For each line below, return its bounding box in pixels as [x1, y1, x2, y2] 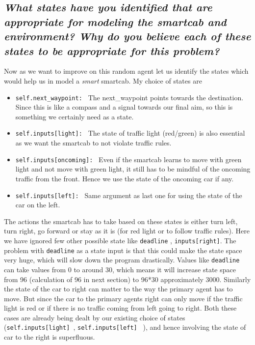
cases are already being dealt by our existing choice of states [4, 312, 185, 322]
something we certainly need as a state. [15, 111, 134, 121]
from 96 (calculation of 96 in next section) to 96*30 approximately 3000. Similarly [4, 274, 251, 284]
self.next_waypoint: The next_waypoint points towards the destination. [15, 92, 244, 102]
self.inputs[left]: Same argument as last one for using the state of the [15, 190, 242, 200]
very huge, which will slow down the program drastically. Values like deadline [4, 255, 240, 265]
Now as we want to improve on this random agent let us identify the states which [4, 66, 249, 76]
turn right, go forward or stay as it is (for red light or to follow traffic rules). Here [4, 226, 250, 236]
